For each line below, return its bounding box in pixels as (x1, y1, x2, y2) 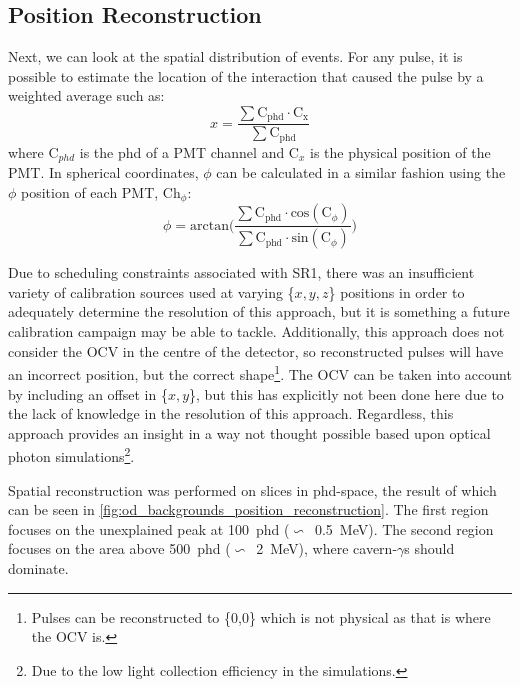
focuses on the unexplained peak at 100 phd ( (8, 518, 290, 539)
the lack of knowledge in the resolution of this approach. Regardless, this (8, 403, 454, 424)
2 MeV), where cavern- (256, 538, 398, 559)
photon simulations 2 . (8, 443, 135, 466)
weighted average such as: (8, 85, 165, 106)
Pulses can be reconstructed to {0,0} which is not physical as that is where (31, 606, 491, 627)
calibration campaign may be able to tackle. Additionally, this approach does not (8, 321, 505, 342)
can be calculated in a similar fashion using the (216, 162, 506, 183)
